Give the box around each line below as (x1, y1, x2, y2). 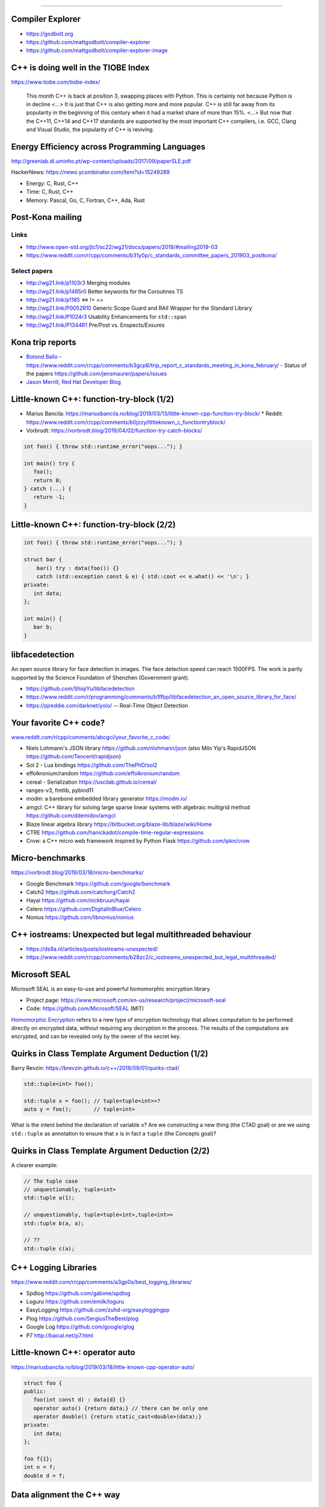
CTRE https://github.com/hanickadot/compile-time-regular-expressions (26, 829, 204, 836)
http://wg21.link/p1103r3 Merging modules (26, 279, 131, 286)
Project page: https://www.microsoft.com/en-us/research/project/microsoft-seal (26, 996, 226, 1004)
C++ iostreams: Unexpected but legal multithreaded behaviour (11, 929, 252, 940)
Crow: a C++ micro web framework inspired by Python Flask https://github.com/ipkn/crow (26, 837, 250, 845)
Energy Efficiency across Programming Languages (11, 142, 206, 152)
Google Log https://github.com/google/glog (26, 1323, 135, 1330)
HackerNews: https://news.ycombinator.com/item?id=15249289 (11, 169, 170, 176)
